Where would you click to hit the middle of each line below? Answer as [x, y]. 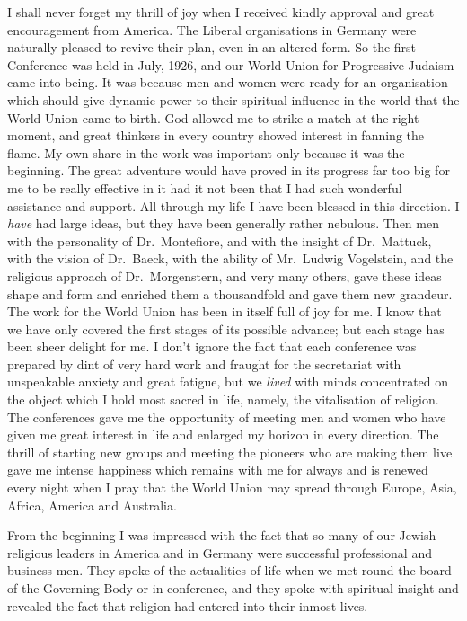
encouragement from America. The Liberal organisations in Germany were [212, 29]
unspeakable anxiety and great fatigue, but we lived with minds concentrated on [228, 381]
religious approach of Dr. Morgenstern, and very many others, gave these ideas [225, 275]
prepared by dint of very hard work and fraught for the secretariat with [204, 364]
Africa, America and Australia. [92, 505]
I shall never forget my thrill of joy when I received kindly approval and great [221, 12]
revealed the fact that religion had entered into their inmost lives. [188, 605]
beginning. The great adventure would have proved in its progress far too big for [229, 170]
